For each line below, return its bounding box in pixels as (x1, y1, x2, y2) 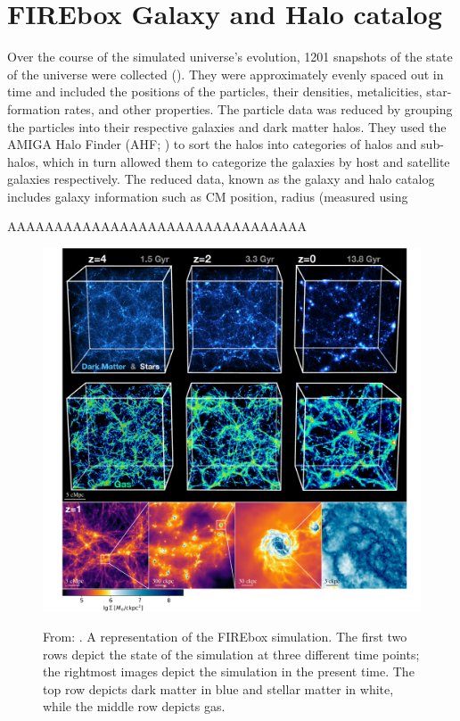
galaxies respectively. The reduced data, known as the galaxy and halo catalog (7, 170, 435, 188)
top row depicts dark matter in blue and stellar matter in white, (43, 679, 394, 698)
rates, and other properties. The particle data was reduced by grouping (64, 99, 453, 118)
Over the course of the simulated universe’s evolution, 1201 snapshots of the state (7, 47, 453, 66)
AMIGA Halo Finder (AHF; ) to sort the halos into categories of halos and (7, 135, 417, 153)
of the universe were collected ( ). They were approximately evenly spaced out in (7, 64, 444, 83)
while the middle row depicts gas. (43, 697, 226, 716)
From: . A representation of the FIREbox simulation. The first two (43, 627, 407, 646)
